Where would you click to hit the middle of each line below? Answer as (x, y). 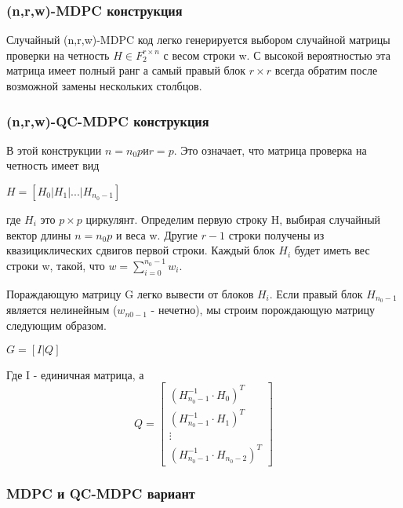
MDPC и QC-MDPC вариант (101, 493)
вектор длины (39, 234)
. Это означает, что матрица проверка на (270, 150)
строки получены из (276, 234)
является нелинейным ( (62, 310)
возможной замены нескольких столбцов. (104, 86)
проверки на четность (58, 55)
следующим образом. (56, 325)
